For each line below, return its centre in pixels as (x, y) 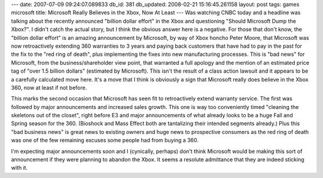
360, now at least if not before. (49, 88)
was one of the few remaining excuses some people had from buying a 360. (105, 140)
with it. (19, 168)
